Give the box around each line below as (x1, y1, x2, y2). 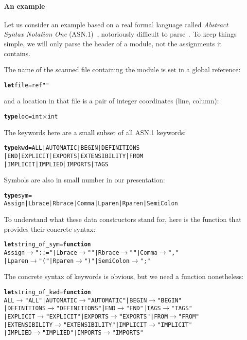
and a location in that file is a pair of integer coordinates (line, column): (4, 96, 219, 106)
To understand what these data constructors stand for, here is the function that (4, 214, 242, 224)
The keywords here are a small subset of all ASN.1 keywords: (4, 127, 186, 137)
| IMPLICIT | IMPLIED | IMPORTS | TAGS (4, 160, 108, 168)
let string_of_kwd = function (4, 288, 91, 296)
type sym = (4, 192, 32, 199)
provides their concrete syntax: (4, 223, 96, 234)
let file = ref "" (4, 81, 50, 89)
